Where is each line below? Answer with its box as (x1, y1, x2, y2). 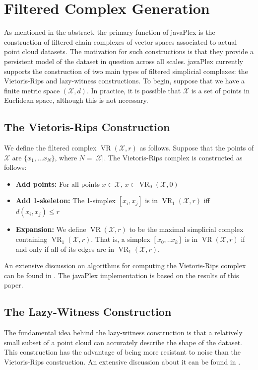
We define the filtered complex (4, 143, 97, 153)
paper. (4, 280, 23, 290)
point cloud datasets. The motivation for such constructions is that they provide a (4, 46, 254, 57)
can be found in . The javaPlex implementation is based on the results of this (4, 270, 239, 280)
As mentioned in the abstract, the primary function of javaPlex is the (4, 27, 215, 37)
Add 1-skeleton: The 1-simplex (15, 195, 116, 206)
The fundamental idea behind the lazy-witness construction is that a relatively (4, 327, 243, 338)
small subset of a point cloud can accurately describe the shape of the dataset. (4, 337, 243, 347)
